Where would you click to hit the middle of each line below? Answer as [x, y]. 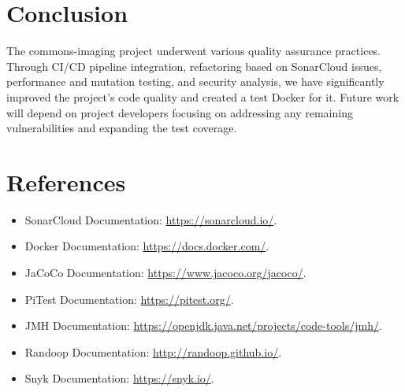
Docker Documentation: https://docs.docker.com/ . [147, 246]
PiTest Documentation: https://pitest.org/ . [129, 299]
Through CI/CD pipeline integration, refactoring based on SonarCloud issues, [194, 66]
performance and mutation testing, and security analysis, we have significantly [195, 81]
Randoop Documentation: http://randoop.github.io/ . [153, 351]
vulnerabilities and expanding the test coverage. [122, 128]
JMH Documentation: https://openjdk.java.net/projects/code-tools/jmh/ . [203, 325]
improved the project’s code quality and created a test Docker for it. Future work [203, 96]
